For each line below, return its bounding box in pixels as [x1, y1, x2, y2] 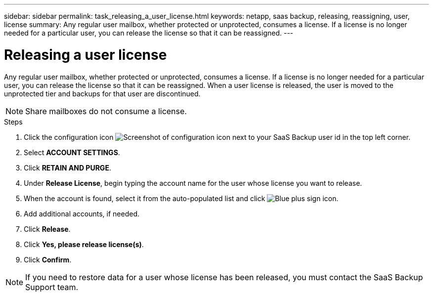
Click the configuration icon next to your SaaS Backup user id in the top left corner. [24, 132, 411, 141]
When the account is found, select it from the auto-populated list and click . [24, 194, 339, 203]
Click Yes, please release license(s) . [24, 240, 144, 249]
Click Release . [24, 224, 71, 233]
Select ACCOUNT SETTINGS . [24, 148, 120, 157]
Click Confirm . [24, 255, 72, 264]
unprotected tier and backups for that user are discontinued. [4, 89, 201, 98]
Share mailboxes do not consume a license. [25, 106, 187, 116]
